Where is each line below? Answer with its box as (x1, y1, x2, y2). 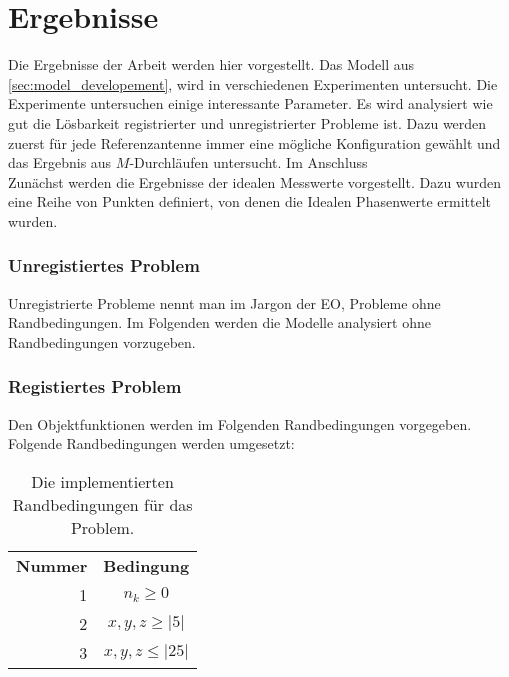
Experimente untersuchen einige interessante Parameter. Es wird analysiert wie (8, 93, 493, 114)
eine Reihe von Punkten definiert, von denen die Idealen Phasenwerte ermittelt (8, 191, 491, 212)
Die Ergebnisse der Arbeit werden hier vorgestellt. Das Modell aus (8, 54, 415, 75)
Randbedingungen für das (12, 492, 193, 516)
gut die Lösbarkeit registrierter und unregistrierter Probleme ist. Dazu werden (8, 112, 487, 133)
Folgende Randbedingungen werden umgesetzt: (8, 433, 295, 454)
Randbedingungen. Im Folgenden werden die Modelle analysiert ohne (8, 312, 431, 333)
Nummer (16, 553, 88, 577)
